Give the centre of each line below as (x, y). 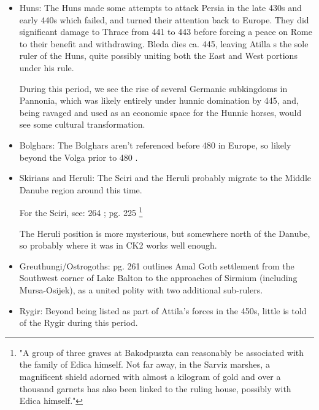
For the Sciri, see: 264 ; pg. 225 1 (81, 211)
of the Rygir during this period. (79, 323)
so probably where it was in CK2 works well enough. (118, 245)
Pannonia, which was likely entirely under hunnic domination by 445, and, (159, 100)
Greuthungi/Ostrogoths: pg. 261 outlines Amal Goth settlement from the (157, 265)
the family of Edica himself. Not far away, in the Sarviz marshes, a (144, 364)
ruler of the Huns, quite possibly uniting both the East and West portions (158, 56)
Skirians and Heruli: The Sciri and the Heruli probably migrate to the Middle (165, 178)
